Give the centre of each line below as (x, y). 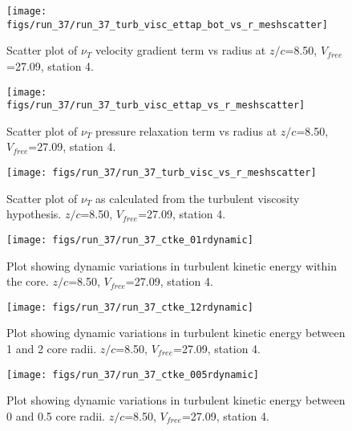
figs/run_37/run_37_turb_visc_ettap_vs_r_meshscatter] (156, 106)
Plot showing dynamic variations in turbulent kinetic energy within (172, 265)
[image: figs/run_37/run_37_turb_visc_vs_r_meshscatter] (162, 173)
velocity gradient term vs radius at (181, 50)
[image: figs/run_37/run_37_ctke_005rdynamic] (133, 374)
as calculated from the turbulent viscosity (198, 198)
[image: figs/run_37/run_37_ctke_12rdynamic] (130, 307)
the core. (28, 281)
